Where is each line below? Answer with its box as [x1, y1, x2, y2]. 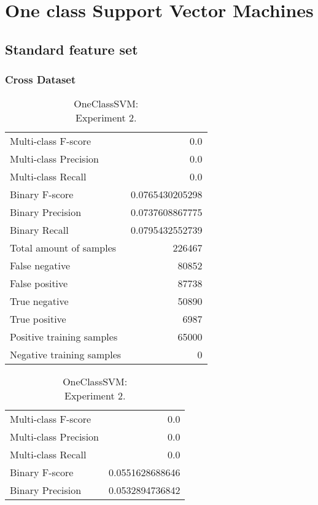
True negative [10, 294, 69, 309]
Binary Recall [10, 223, 69, 237]
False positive [10, 276, 68, 291]
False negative [10, 258, 71, 273]
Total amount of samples [10, 241, 117, 255]
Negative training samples [10, 347, 122, 362]
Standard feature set [5, 39, 138, 58]
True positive [10, 312, 66, 326]
